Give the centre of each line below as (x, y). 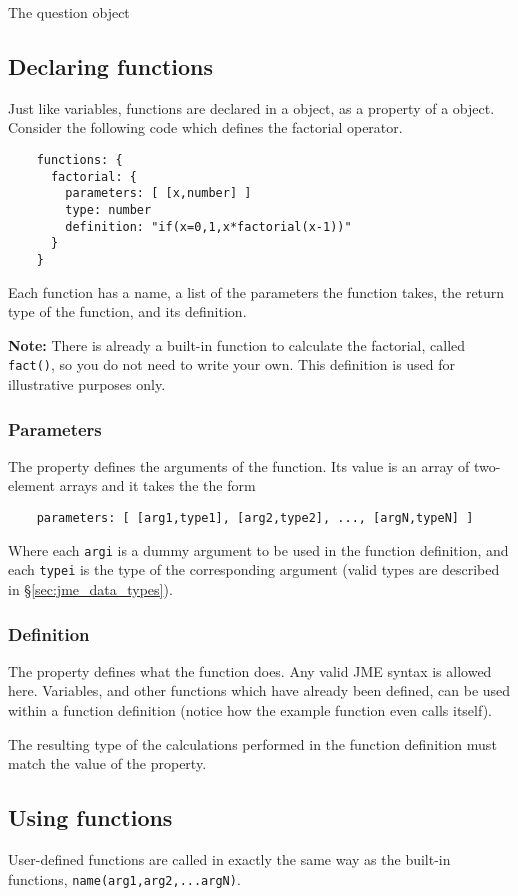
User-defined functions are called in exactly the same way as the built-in (229, 858)
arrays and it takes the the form (157, 485)
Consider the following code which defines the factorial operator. (205, 127)
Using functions (90, 817)
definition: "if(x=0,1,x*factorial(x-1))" (208, 226)
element (32, 485)
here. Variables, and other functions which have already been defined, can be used (259, 690)
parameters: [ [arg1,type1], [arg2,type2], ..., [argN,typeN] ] (255, 518)
